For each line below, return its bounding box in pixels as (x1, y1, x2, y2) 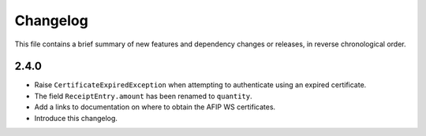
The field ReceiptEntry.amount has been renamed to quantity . (34, 91, 252, 101)
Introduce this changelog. (34, 113, 118, 123)
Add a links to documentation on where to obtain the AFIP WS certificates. (34, 102, 276, 112)
